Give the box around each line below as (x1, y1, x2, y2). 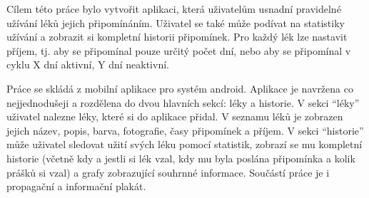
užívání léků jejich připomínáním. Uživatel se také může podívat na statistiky (6, 15, 345, 30)
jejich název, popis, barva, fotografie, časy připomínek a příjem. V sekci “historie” (6, 123, 364, 137)
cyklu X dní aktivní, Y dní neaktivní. (6, 57, 169, 72)
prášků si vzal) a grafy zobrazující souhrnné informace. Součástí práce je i (6, 165, 330, 179)
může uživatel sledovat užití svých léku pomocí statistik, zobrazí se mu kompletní (6, 137, 363, 152)
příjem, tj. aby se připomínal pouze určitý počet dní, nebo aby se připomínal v (6, 43, 351, 58)
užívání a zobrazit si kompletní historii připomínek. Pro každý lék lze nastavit (6, 29, 348, 44)
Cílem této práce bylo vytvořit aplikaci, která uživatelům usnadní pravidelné (6, 1, 341, 16)
